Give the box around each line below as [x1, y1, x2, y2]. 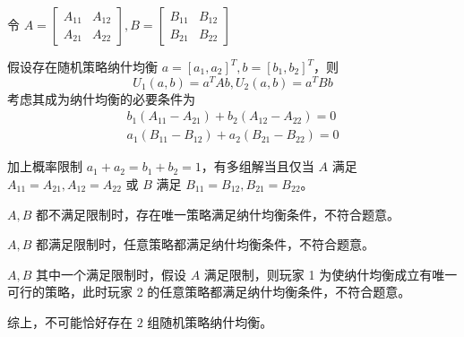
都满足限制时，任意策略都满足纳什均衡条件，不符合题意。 [36, 235, 375, 254]
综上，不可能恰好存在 [7, 312, 133, 331]
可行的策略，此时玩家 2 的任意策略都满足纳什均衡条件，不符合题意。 [7, 282, 411, 301]
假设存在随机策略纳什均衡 [7, 57, 158, 75]
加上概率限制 [7, 157, 82, 176]
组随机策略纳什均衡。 [147, 312, 273, 331]
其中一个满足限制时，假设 [36, 264, 187, 283]
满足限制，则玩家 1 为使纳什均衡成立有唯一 [203, 264, 458, 283]
